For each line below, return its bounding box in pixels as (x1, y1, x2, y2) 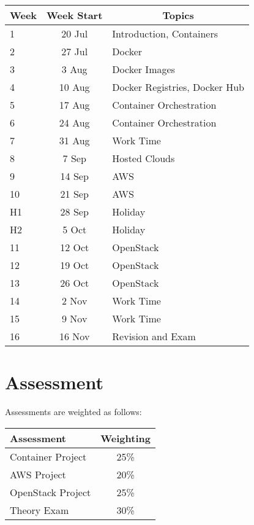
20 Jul (61, 26, 88, 41)
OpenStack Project (10, 484, 91, 499)
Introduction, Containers (112, 26, 218, 41)
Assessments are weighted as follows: (5, 405, 142, 418)
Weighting (100, 430, 151, 445)
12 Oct (60, 240, 89, 254)
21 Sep (60, 187, 89, 201)
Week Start (47, 8, 103, 22)
